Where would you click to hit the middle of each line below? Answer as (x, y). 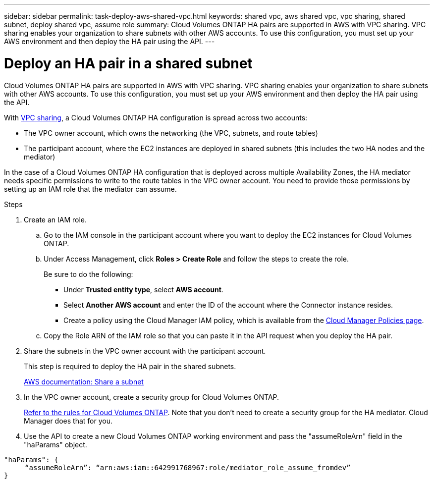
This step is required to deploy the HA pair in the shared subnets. (130, 366)
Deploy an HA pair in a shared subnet (128, 63)
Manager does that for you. (68, 421)
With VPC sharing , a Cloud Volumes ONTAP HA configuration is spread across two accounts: (156, 117)
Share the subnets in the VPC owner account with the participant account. (145, 351)
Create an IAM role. (55, 219)
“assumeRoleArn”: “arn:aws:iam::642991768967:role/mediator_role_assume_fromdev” (188, 467)
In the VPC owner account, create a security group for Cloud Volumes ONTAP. (152, 397)
